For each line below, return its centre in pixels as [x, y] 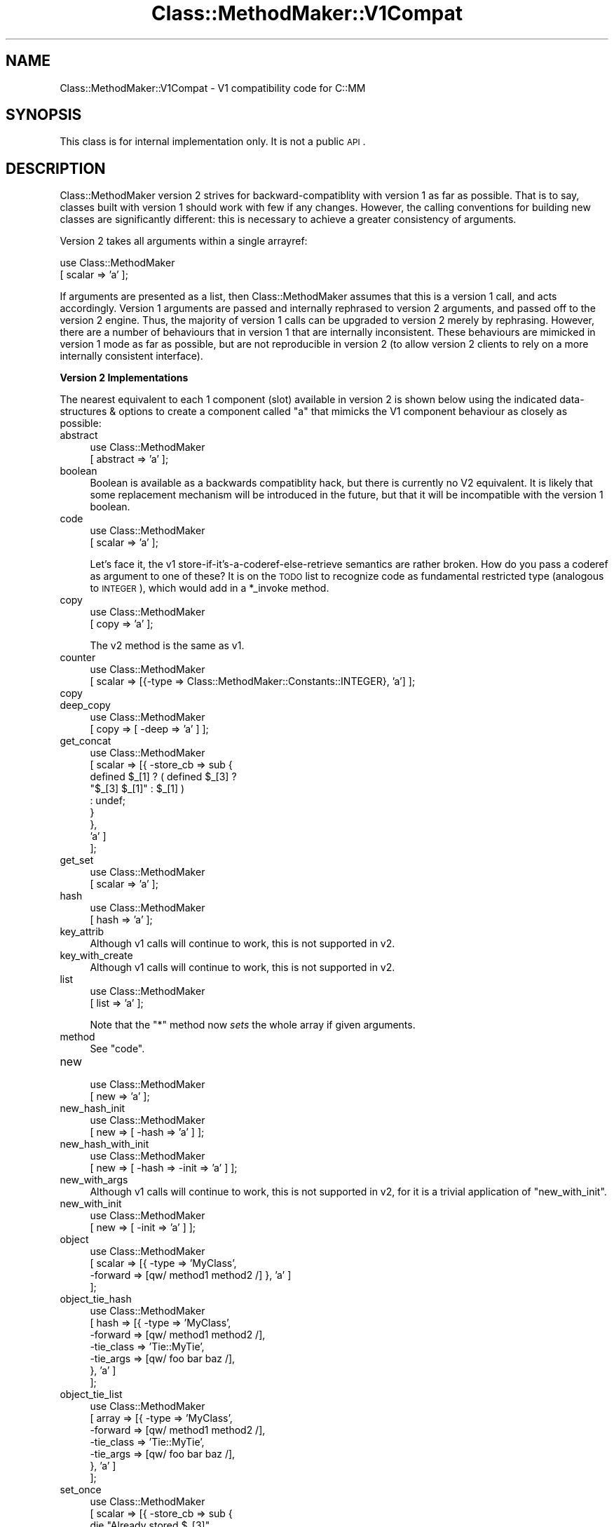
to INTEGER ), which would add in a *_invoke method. [210, 588]
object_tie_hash [96, 1299]
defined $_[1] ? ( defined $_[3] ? [163, 777]
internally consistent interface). [131, 356]
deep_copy [85, 705]
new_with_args [94, 1180]
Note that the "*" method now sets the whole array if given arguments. [253, 1025]
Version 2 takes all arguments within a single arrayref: [184, 241]
